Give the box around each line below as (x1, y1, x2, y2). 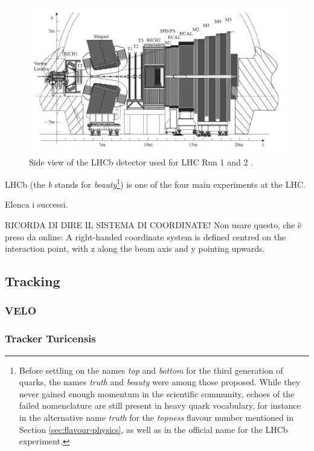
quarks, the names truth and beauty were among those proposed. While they (19, 376, 301, 388)
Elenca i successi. (5, 198, 68, 211)
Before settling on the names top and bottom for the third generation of (19, 363, 283, 376)
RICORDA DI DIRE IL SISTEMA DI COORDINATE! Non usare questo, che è (5, 218, 302, 231)
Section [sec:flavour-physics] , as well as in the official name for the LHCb (19, 423, 288, 435)
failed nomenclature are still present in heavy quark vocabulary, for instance (19, 399, 301, 412)
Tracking (5, 272, 60, 290)
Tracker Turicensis (5, 331, 96, 346)
